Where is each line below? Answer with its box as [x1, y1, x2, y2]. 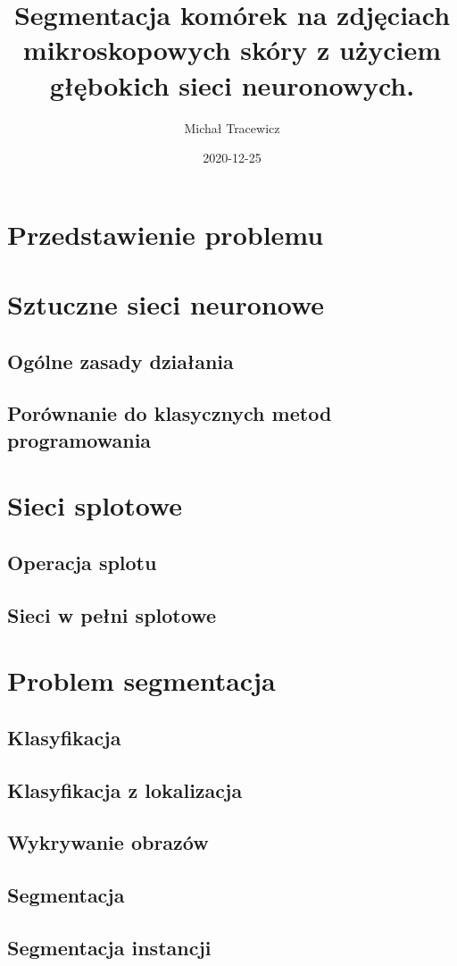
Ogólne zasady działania [7, 347, 234, 374]
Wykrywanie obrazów [7, 828, 209, 856]
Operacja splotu [7, 548, 157, 575]
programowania [7, 425, 152, 453]
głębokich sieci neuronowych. [49, 66, 415, 103]
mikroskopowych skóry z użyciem [22, 31, 442, 68]
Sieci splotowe [7, 487, 183, 524]
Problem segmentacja [7, 662, 276, 699]
